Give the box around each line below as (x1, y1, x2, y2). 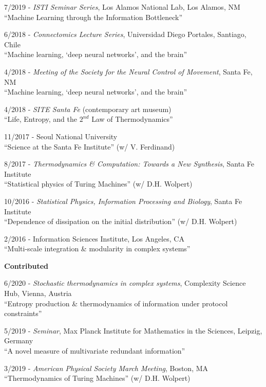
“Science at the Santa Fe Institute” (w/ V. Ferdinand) (4, 141, 175, 152)
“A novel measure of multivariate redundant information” (4, 345, 185, 356)
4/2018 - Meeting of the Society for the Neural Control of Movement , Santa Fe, (4, 66, 253, 77)
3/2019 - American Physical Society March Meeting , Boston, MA (4, 362, 208, 373)
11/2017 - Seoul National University (4, 131, 118, 141)
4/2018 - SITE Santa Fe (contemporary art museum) (4, 103, 172, 114)
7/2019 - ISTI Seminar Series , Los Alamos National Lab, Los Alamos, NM (4, 2, 240, 12)
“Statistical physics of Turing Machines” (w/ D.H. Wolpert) (4, 178, 193, 189)
